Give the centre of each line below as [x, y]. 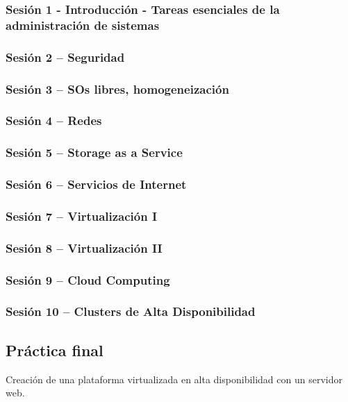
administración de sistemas [83, 25]
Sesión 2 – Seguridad [65, 57]
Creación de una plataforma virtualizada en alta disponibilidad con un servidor [174, 379]
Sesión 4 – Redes [54, 120]
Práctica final [55, 350]
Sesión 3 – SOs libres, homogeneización [117, 89]
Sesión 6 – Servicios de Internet [96, 184]
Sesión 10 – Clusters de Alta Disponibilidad [131, 311]
